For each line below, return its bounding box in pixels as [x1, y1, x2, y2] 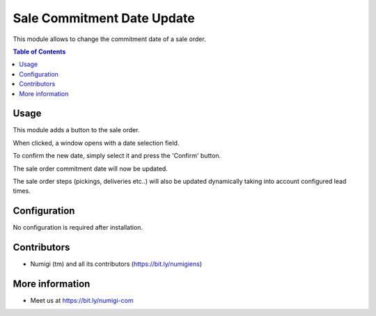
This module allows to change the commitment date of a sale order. [13, 35, 207, 43]
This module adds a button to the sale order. [13, 126, 140, 134]
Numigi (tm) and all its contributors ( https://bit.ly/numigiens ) [30, 260, 203, 268]
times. [13, 187, 31, 195]
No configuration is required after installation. [13, 223, 143, 232]
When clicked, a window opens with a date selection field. [13, 139, 180, 147]
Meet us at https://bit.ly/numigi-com [30, 297, 134, 305]
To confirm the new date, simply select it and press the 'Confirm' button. [13, 152, 221, 160]
